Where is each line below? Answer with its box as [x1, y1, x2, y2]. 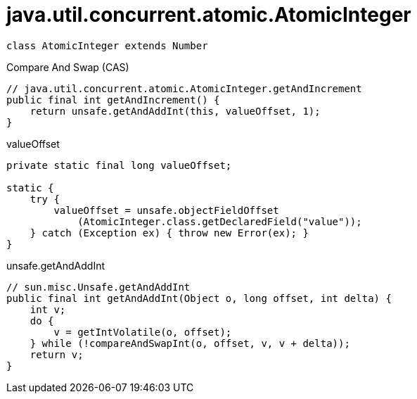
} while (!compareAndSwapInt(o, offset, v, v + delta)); [30, 337, 350, 349]
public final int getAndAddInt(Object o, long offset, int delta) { [6, 292, 392, 304]
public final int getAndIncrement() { [6, 94, 220, 106]
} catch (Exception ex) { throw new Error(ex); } [30, 227, 309, 239]
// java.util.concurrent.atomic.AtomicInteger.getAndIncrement [6, 82, 362, 94]
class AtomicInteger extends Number [6, 39, 208, 51]
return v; [30, 348, 84, 360]
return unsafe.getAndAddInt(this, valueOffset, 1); [30, 105, 321, 117]
